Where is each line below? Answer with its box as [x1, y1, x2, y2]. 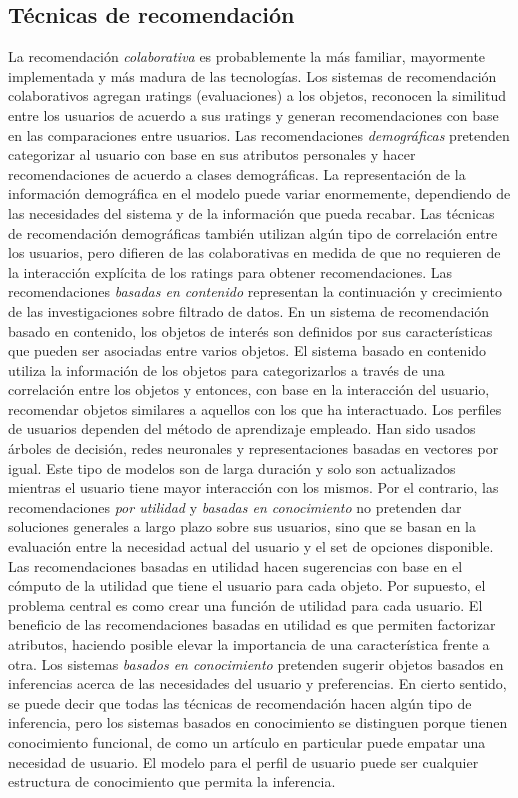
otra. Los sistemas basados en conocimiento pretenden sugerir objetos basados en [8, 653, 504, 674]
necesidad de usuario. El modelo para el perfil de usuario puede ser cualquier [8, 751, 479, 772]
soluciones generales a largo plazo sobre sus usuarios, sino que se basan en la [8, 516, 477, 537]
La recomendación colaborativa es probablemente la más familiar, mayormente [8, 46, 486, 67]
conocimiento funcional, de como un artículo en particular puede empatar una [8, 731, 486, 752]
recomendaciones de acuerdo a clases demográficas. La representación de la [8, 163, 466, 184]
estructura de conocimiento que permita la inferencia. [8, 771, 336, 792]
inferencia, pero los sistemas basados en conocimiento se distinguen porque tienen [8, 712, 508, 733]
